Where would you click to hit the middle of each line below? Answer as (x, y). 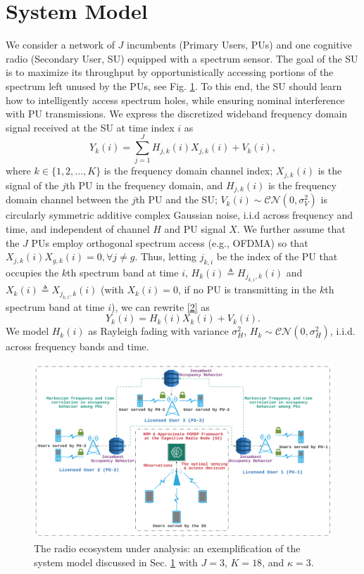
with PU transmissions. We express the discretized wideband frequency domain (177, 114)
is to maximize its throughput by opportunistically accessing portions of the (170, 72)
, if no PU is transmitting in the (247, 289)
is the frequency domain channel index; (188, 171)
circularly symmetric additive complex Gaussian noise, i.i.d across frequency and (180, 215)
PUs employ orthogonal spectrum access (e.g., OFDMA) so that (170, 242)
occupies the (32, 272)
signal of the (32, 185)
